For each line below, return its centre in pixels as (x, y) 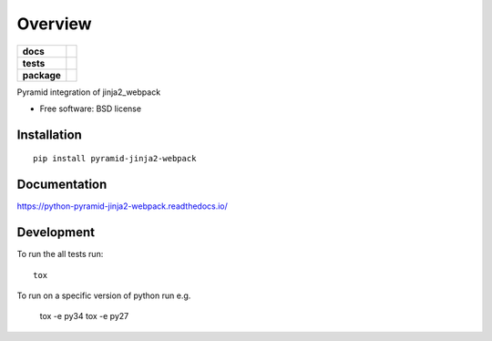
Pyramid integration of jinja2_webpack (89, 92)
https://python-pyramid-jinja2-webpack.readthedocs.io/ (122, 206)
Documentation (62, 185)
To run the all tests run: (60, 254)
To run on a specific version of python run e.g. (104, 295)
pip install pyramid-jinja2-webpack (115, 159)
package (41, 75)
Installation (49, 134)
